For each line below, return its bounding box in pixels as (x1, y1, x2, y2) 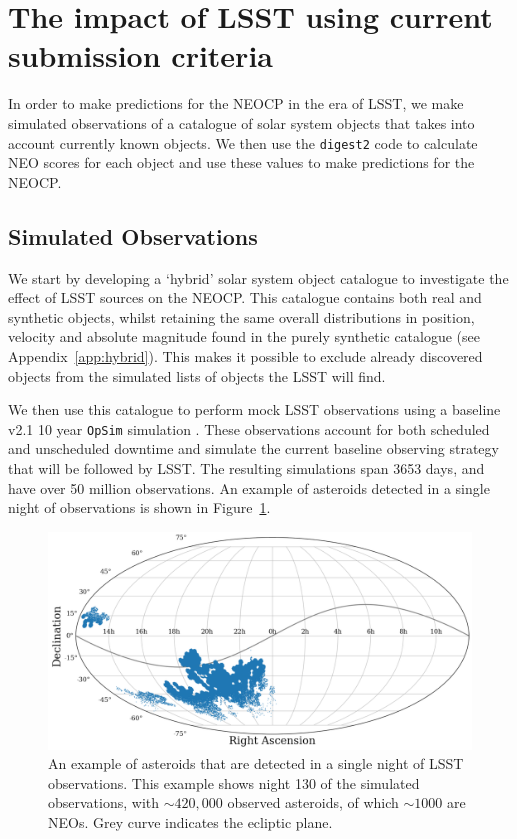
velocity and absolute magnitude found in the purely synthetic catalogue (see (8, 326, 481, 347)
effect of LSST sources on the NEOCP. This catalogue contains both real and (8, 287, 482, 308)
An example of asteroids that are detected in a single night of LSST (48, 753, 464, 774)
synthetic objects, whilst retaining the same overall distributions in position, (8, 306, 475, 327)
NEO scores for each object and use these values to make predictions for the (8, 152, 475, 173)
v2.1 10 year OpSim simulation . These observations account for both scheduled (8, 418, 490, 439)
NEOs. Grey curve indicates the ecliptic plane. (48, 811, 333, 832)
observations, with (48, 792, 160, 813)
